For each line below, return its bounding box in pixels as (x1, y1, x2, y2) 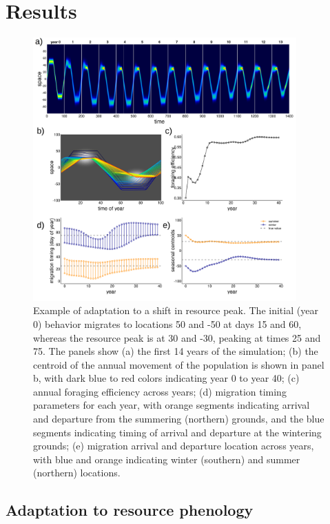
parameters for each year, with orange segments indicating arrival (33, 398, 310, 412)
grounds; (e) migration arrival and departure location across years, (33, 438, 314, 453)
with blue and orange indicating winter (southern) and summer (33, 452, 300, 466)
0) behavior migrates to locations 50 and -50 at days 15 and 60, (33, 316, 302, 331)
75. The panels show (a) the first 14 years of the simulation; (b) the (33, 344, 318, 358)
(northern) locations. (33, 465, 121, 480)
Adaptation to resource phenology (6, 499, 254, 521)
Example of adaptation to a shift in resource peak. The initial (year (33, 303, 318, 318)
